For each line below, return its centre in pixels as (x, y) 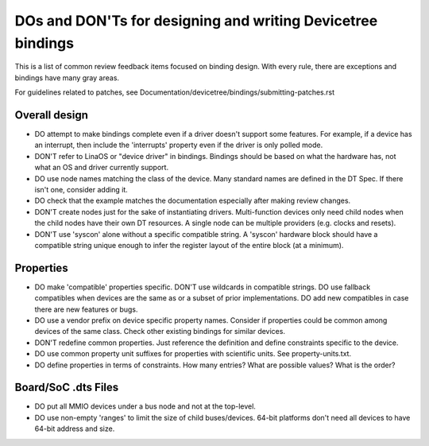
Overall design (52, 115)
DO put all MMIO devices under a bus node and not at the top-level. (145, 406)
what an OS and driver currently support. (102, 168)
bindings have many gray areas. (67, 78)
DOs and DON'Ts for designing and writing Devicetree (196, 21)
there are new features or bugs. (86, 309)
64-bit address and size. (75, 429)
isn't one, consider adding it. (81, 189)
